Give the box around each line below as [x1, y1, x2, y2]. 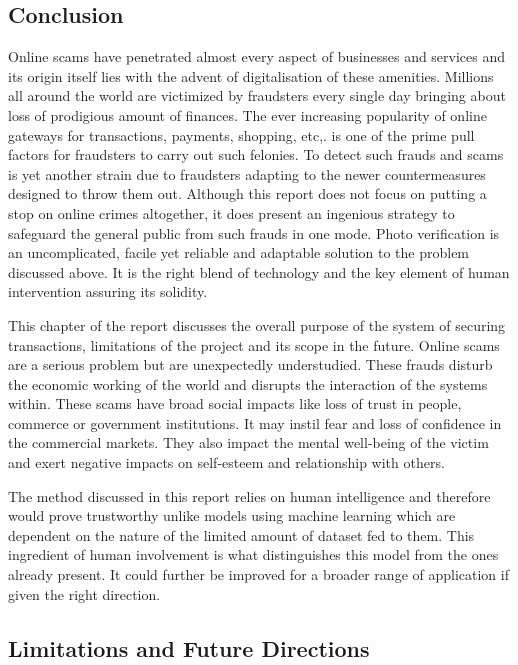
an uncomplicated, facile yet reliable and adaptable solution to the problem [8, 242, 470, 263]
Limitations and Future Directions [8, 632, 370, 663]
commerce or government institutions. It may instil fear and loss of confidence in [8, 412, 502, 433]
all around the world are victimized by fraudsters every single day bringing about [8, 85, 506, 106]
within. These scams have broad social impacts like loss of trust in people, [8, 393, 462, 414]
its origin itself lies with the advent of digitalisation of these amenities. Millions [8, 65, 494, 86]
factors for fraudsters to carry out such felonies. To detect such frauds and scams [8, 144, 504, 165]
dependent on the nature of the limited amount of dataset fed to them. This [8, 524, 475, 545]
